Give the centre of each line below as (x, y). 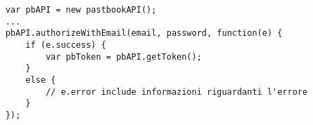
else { (41, 80)
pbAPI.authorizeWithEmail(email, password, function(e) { (144, 33)
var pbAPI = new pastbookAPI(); (81, 10)
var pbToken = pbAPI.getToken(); (123, 57)
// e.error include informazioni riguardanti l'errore (177, 92)
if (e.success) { (66, 45)
